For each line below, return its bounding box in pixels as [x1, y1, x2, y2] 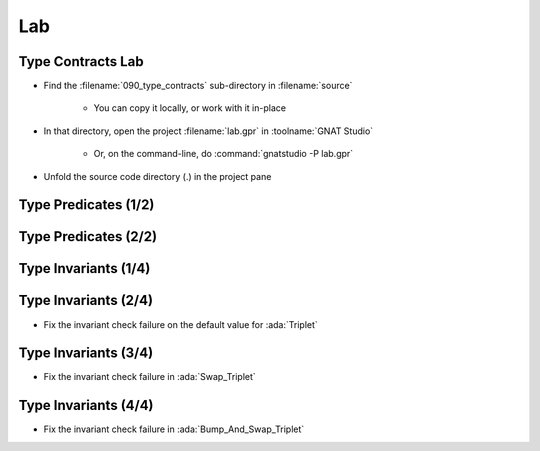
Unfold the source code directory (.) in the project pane [43, 170, 272, 182]
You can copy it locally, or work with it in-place [93, 102, 287, 114]
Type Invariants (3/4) [18, 345, 154, 362]
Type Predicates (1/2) [18, 196, 155, 214]
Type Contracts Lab [18, 53, 144, 70]
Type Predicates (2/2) [18, 228, 158, 245]
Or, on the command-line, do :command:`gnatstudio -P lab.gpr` [93, 148, 354, 160]
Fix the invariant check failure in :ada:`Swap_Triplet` [43, 371, 257, 383]
